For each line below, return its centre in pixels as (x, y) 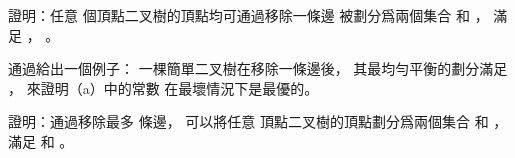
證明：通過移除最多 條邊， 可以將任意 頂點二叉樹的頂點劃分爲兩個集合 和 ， (258, 121)
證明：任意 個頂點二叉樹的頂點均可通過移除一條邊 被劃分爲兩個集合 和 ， (248, 15)
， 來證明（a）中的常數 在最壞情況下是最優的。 (163, 87)
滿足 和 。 (41, 140)
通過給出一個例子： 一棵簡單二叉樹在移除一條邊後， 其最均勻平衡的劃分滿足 (258, 68)
